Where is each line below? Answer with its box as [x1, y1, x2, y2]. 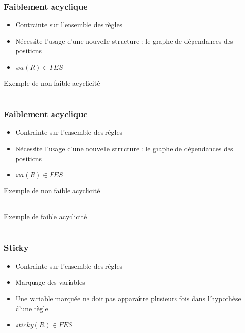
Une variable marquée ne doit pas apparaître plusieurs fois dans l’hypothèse [15, 293, 241, 303]
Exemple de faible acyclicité [4, 211, 87, 222]
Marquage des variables [15, 277, 85, 287]
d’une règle [15, 303, 48, 313]
